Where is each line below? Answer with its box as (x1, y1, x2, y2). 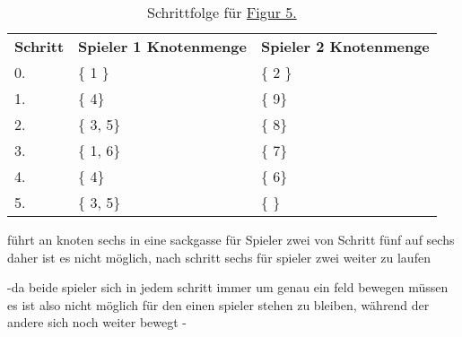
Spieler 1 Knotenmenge (78, 36, 247, 56)
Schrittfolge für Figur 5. (147, 2, 297, 22)
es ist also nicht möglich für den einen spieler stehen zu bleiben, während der (7, 295, 430, 314)
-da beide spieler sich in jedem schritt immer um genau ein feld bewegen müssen (7, 278, 449, 297)
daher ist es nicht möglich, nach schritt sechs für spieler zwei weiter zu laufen (7, 247, 431, 266)
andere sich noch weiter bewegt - (7, 313, 187, 332)
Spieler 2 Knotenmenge (260, 36, 430, 56)
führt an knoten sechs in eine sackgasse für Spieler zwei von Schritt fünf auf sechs (7, 230, 455, 248)
